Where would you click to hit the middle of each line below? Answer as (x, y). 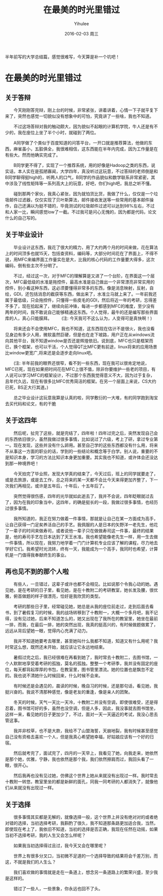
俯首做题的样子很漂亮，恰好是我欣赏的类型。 (58, 596)
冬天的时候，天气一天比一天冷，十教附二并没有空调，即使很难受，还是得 (86, 702)
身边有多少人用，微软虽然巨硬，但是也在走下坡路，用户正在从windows (80, 335)
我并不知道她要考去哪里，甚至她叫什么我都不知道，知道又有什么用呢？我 (86, 641)
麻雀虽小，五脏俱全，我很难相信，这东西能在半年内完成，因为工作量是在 (86, 149)
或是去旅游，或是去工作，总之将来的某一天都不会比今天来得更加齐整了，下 (79, 480)
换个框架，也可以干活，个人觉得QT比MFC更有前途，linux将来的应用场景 (85, 347)
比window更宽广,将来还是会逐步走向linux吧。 (50, 352)
